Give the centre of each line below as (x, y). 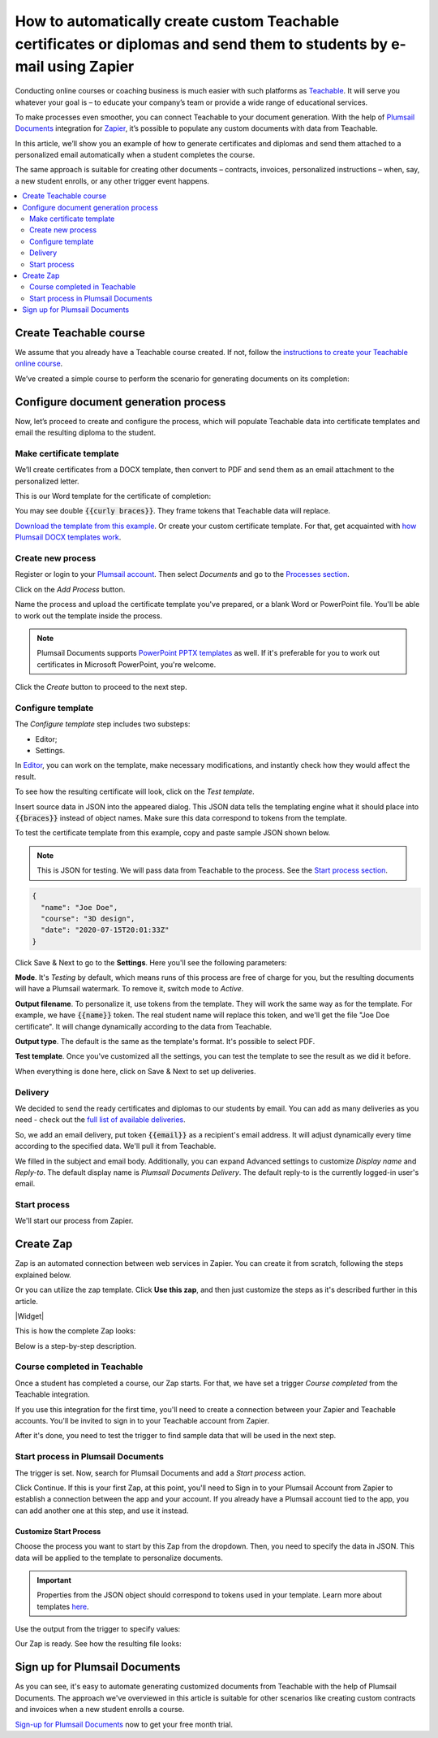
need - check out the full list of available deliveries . (100, 1120)
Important (54, 1580)
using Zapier (91, 67)
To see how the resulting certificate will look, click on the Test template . (135, 791)
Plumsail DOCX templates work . (68, 537)
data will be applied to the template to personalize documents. (119, 1558)
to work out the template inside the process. (88, 615)
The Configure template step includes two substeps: (103, 724)
